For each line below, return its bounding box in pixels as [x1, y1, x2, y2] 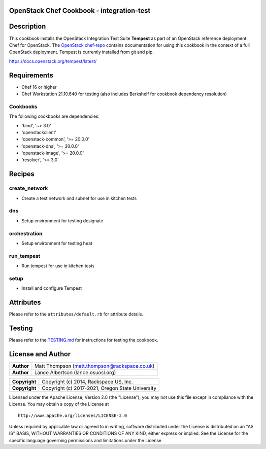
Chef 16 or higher [21, 84, 57, 90]
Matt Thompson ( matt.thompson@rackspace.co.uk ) [34, 362, 155, 369]
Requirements [9, 71, 54, 79]
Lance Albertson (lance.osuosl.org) [34, 369, 116, 376]
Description [9, 22, 46, 31]
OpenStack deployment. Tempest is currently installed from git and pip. [9, 49, 154, 55]
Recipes [9, 170, 34, 178]
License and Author [9, 350, 71, 358]
